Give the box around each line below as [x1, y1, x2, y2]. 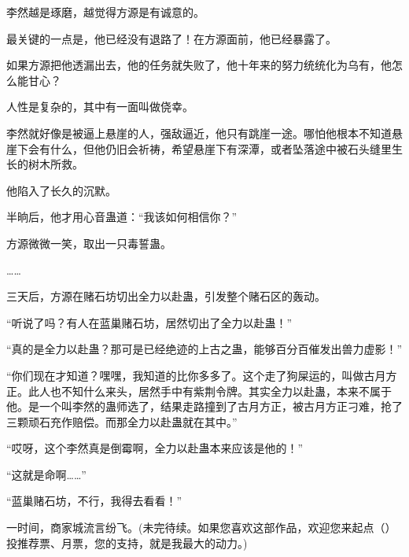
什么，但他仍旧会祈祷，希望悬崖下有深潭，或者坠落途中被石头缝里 [50, 140, 392, 157]
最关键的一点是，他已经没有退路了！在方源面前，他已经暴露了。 [6, 30, 337, 46]
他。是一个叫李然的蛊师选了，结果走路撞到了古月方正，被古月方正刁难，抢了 [6, 398, 403, 415]
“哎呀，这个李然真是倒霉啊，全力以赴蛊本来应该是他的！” [6, 440, 304, 456]
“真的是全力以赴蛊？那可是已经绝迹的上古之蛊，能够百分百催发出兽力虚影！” [6, 341, 403, 357]
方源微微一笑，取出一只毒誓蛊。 [6, 234, 171, 251]
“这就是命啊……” [6, 466, 87, 482]
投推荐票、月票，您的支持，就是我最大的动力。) [6, 534, 248, 551]
